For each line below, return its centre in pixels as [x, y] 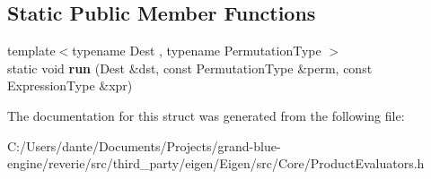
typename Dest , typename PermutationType [197, 51]
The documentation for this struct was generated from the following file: [206, 115]
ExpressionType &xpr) [70, 85]
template [31, 51]
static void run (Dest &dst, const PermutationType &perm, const [190, 68]
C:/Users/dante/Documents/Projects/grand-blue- [144, 145]
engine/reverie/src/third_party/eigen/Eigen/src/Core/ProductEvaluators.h [216, 163]
